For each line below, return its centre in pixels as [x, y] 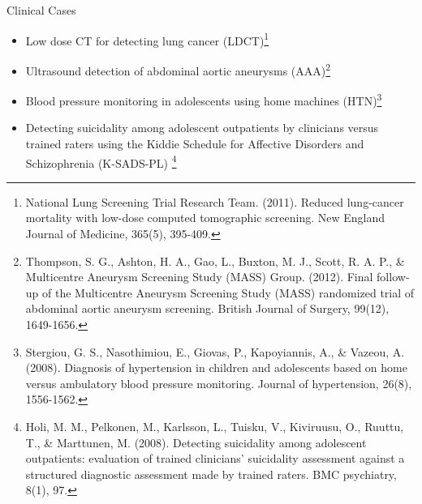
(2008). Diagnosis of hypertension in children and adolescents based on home [216, 367]
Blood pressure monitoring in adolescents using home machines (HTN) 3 [204, 99]
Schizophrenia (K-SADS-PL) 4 [101, 161]
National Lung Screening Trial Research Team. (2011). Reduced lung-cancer [215, 201]
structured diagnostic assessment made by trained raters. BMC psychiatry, [211, 474]
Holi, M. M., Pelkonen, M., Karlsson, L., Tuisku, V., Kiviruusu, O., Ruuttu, [215, 426]
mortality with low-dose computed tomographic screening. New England [205, 218]
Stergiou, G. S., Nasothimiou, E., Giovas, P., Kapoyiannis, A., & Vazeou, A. [215, 351]
